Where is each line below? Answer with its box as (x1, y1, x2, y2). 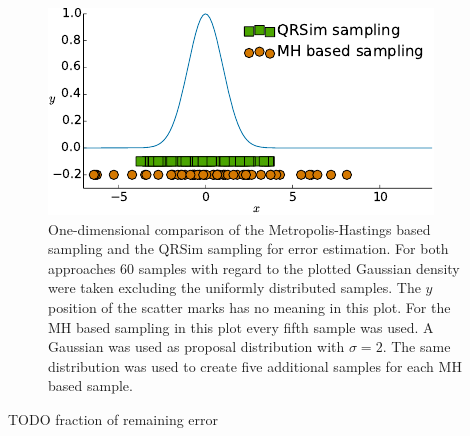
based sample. (48, 375, 133, 396)
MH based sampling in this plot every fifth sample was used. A (48, 316, 434, 337)
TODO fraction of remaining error (8, 408, 219, 429)
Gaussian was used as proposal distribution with (48, 336, 345, 357)
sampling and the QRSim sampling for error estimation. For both (48, 238, 449, 259)
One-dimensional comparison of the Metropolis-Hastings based (48, 218, 431, 239)
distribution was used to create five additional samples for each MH (48, 355, 462, 376)
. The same (382, 336, 451, 357)
